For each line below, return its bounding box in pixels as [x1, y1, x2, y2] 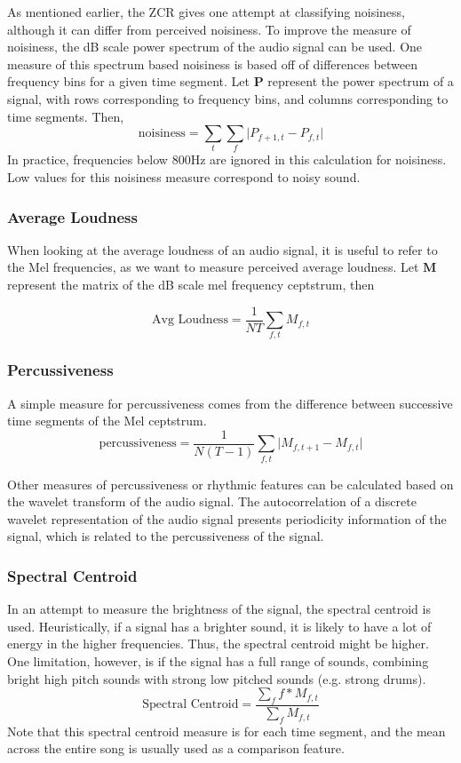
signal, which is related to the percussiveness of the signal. [7, 527, 324, 545]
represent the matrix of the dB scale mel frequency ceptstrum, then [7, 275, 375, 294]
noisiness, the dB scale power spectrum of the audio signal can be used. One [7, 37, 423, 56]
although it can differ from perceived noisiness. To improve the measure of [7, 20, 411, 38]
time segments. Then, [7, 107, 124, 125]
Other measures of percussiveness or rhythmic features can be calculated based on [7, 474, 454, 493]
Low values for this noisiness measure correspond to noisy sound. [7, 168, 361, 187]
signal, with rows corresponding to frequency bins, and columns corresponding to [7, 89, 449, 107]
